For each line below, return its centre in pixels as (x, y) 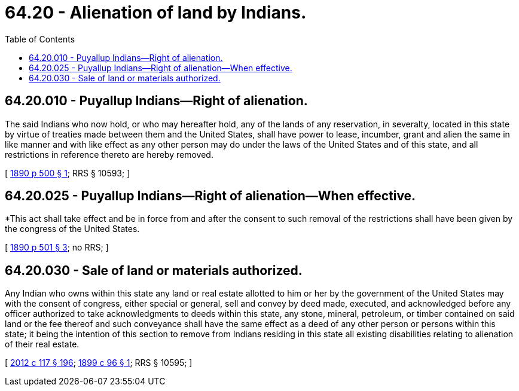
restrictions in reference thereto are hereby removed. (109, 154)
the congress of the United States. (72, 229)
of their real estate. (42, 344)
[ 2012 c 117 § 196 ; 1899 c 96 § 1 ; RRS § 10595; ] (99, 363)
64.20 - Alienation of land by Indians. (156, 13)
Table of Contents (40, 39)
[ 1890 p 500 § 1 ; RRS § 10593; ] (68, 173)
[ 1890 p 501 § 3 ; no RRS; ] (57, 248)
